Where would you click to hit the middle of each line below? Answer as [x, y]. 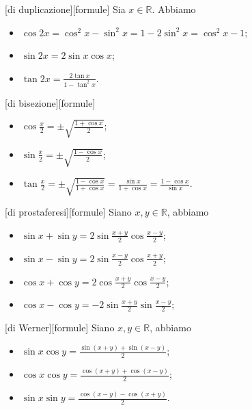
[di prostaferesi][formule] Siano [68, 212]
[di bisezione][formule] [50, 102]
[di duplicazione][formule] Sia [65, 9]
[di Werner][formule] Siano [60, 328]
